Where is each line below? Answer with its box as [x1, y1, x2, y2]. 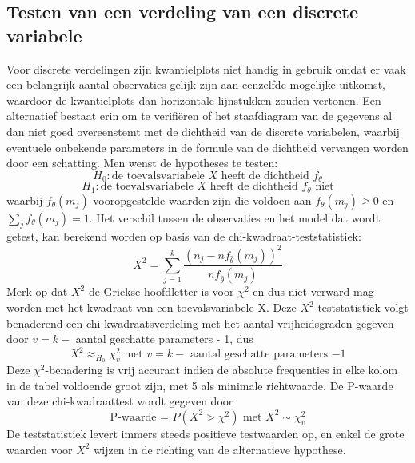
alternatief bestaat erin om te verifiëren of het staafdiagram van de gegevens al [6, 107, 393, 124]
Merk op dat [6, 283, 68, 300]
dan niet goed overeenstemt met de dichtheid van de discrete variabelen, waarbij [6, 122, 400, 139]
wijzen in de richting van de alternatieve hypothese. [94, 441, 346, 457]
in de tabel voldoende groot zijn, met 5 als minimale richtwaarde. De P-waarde [6, 377, 393, 393]
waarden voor [6, 441, 73, 457]
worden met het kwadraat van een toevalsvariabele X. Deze [6, 299, 297, 316]
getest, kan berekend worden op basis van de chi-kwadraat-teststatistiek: [6, 228, 361, 245]
